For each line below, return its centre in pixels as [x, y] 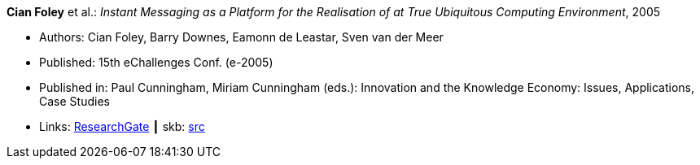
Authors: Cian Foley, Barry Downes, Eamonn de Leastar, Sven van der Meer [241, 37]
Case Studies [74, 101]
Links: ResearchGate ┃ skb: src [122, 126]
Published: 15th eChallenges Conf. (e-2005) [156, 62]
